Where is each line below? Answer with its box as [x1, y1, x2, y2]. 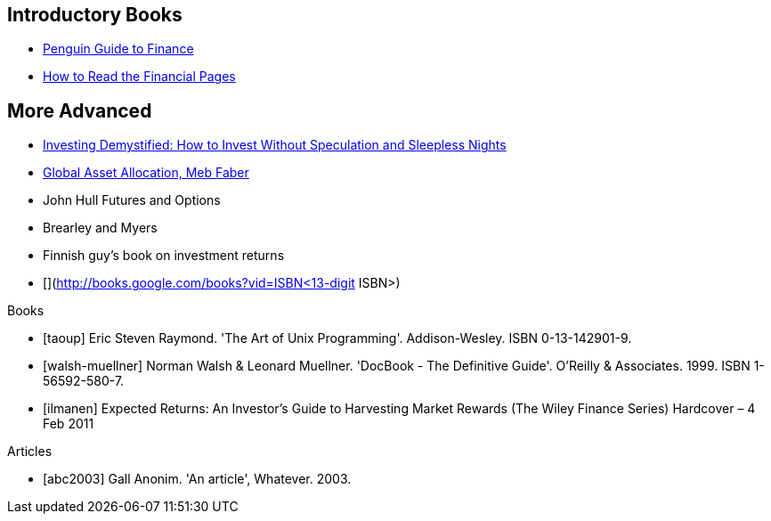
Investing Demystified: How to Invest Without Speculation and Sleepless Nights [43, 137, 507, 153]
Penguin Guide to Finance [43, 41, 194, 57]
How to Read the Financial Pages [43, 69, 236, 85]
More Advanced [7, 99, 152, 122]
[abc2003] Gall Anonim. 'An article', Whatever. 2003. [43, 471, 352, 487]
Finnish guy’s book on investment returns [43, 248, 285, 264]
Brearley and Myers [43, 220, 158, 236]
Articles [7, 444, 53, 460]
